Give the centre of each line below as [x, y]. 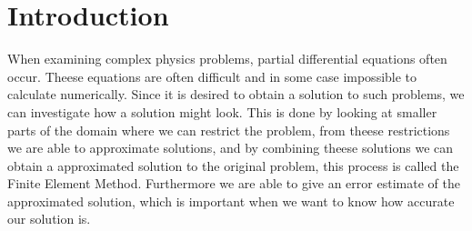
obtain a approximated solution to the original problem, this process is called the [233, 165]
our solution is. [49, 219]
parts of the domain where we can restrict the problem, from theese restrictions [229, 130]
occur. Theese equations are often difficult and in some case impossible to [212, 76]
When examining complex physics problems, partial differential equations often [227, 59]
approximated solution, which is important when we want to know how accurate [231, 201]
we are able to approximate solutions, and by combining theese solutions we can [231, 148]
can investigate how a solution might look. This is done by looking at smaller [222, 111]
